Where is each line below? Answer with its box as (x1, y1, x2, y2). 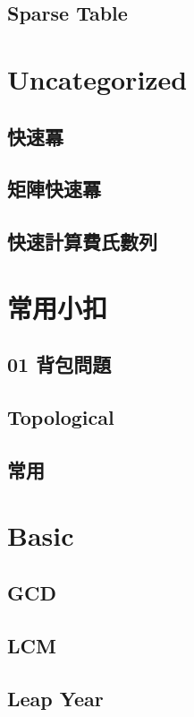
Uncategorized (7, 60, 188, 97)
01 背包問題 (7, 350, 112, 378)
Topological (7, 403, 114, 431)
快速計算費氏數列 (7, 228, 157, 255)
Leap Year (7, 684, 104, 712)
